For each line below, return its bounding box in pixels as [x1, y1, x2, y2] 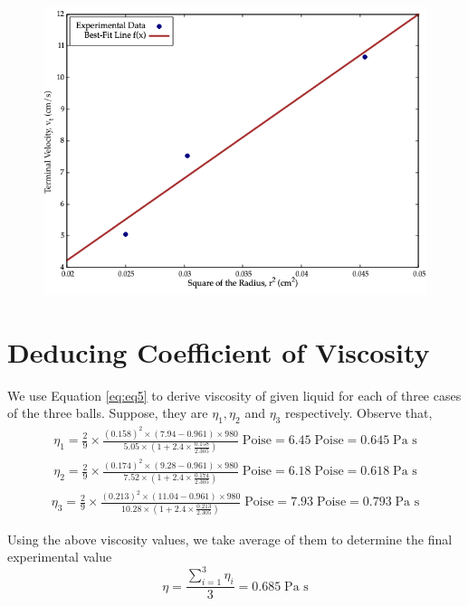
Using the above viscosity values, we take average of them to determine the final [7, 529, 453, 548]
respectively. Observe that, [284, 403, 433, 422]
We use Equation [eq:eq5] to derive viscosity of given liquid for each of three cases [7, 385, 462, 404]
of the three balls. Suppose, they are [7, 403, 208, 422]
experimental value [7, 547, 112, 566]
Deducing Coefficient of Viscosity [7, 333, 430, 370]
